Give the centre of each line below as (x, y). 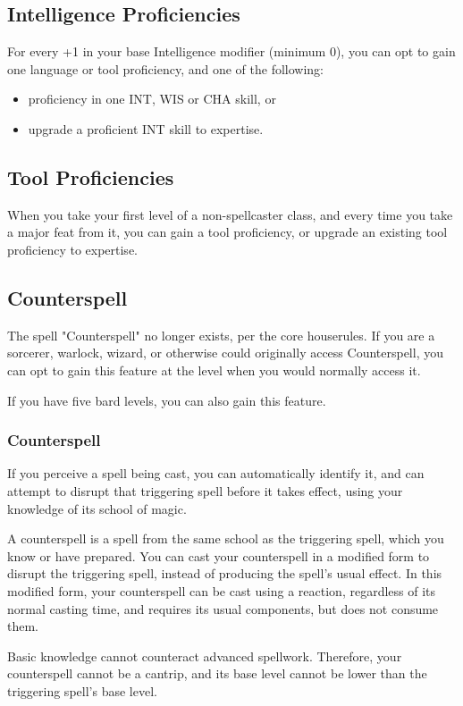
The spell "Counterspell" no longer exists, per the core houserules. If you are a (221, 335)
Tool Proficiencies (91, 176)
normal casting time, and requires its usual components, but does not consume (223, 608)
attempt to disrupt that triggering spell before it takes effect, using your (205, 490)
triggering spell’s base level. (82, 690)
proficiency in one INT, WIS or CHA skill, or (152, 99)
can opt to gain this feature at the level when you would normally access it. (214, 370)
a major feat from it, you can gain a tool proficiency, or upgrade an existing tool (227, 232)
